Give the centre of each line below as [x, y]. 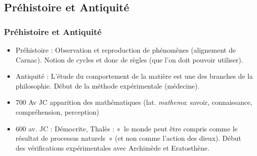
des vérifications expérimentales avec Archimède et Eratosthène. [112, 147]
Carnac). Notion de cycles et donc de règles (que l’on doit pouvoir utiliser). [129, 59]
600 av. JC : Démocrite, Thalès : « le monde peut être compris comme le [127, 128]
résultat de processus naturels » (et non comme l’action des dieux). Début [128, 138]
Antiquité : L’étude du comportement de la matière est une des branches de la [134, 76]
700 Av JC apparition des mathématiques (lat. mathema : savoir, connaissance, [134, 102]
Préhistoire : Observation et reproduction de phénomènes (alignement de [126, 50]
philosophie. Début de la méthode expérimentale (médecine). [107, 85]
